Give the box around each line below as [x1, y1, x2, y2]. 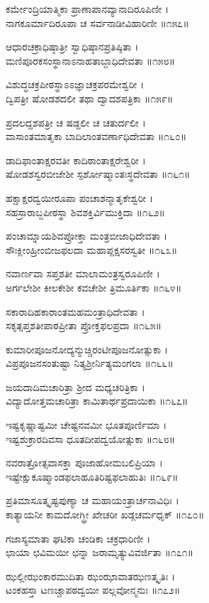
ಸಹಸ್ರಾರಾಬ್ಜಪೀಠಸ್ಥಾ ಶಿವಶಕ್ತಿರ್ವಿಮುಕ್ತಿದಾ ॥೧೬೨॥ [6, 204, 165, 219]
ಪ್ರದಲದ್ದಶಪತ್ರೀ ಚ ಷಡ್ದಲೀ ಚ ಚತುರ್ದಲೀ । [6, 114, 146, 129]
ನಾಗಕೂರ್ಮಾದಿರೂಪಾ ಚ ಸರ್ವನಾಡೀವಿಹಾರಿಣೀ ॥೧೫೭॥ [6, 15, 189, 30]
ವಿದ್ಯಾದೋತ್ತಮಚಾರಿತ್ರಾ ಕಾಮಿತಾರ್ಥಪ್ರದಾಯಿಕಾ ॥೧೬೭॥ [6, 393, 188, 408]
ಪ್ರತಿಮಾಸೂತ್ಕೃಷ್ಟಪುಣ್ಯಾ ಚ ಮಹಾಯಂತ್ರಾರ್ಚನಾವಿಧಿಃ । [6, 493, 179, 508]
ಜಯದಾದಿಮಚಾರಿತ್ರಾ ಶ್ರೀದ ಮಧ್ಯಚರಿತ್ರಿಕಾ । [6, 379, 145, 394]
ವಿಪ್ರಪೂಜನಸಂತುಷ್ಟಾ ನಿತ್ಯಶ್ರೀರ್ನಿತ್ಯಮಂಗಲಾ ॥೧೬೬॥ [6, 356, 174, 370]
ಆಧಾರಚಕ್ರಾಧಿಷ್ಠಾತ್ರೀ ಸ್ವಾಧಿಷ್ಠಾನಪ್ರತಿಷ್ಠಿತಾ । [6, 39, 139, 54]
